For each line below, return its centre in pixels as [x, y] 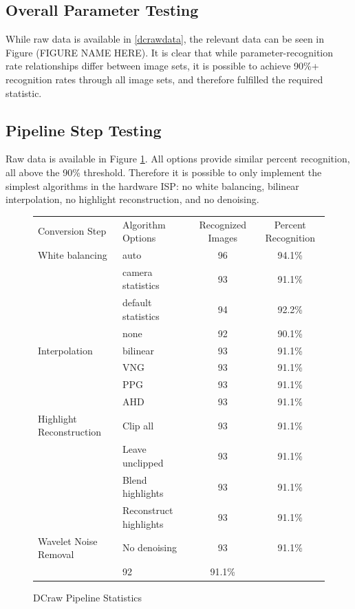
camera [137, 271]
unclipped [143, 462]
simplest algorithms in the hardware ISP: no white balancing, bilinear [152, 185]
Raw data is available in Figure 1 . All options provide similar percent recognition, [178, 159]
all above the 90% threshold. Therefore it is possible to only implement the [164, 172]
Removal [56, 554]
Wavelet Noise [68, 541]
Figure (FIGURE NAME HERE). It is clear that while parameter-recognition [169, 52]
